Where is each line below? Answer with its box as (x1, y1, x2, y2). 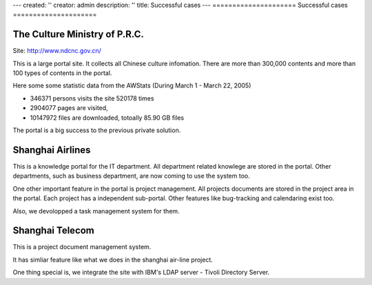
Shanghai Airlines (12, 144, 91, 156)
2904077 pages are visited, (30, 104, 108, 112)
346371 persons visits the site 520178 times (30, 94, 154, 103)
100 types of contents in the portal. (12, 69, 112, 77)
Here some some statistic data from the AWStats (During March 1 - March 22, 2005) (12, 81, 251, 89)
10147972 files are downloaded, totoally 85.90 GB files (30, 114, 185, 122)
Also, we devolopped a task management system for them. (12, 207, 180, 215)
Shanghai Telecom (12, 224, 94, 237)
